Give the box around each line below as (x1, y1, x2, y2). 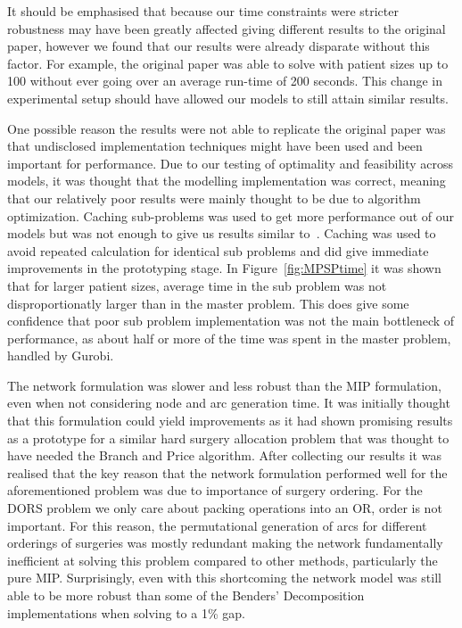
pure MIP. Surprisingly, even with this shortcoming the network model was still (7, 568, 441, 587)
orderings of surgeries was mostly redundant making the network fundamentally (7, 533, 443, 552)
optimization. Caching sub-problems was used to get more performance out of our (7, 206, 454, 225)
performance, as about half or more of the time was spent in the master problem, (7, 328, 451, 347)
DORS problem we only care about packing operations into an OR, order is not (7, 499, 442, 517)
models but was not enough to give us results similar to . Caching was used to (7, 224, 436, 243)
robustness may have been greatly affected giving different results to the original (7, 19, 446, 37)
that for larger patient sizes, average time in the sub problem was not (7, 276, 387, 294)
